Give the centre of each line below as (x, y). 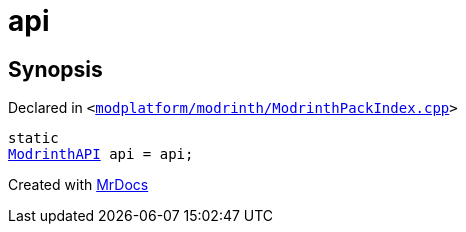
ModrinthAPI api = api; (101, 154)
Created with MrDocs (78, 185)
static (33, 138)
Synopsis (55, 69)
